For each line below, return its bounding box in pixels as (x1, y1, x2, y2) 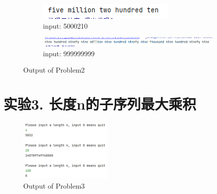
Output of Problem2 (23, 65, 85, 75)
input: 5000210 (43, 20, 88, 31)
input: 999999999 (43, 48, 95, 58)
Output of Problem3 (23, 180, 85, 191)
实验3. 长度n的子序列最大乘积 (3, 93, 196, 114)
